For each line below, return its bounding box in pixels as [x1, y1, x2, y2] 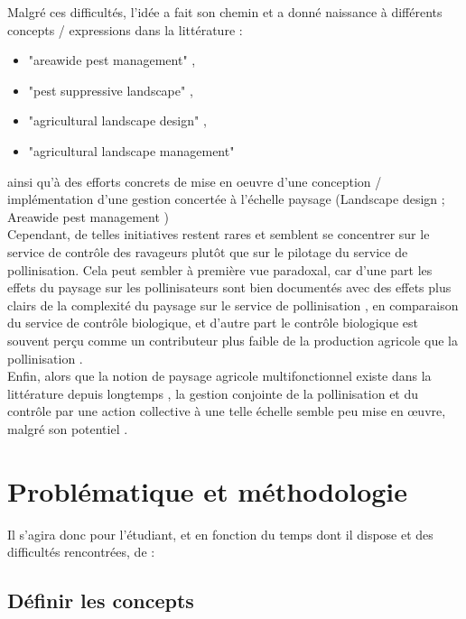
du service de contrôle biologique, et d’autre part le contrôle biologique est [7, 313, 418, 332]
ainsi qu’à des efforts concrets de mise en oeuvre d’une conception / [7, 171, 382, 190]
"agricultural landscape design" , [28, 111, 207, 130]
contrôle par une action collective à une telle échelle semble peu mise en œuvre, [7, 402, 446, 420]
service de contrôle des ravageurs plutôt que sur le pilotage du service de [7, 242, 408, 261]
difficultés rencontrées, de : [7, 542, 155, 561]
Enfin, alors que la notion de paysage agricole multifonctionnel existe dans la [7, 366, 432, 385]
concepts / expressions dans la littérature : [7, 20, 243, 39]
